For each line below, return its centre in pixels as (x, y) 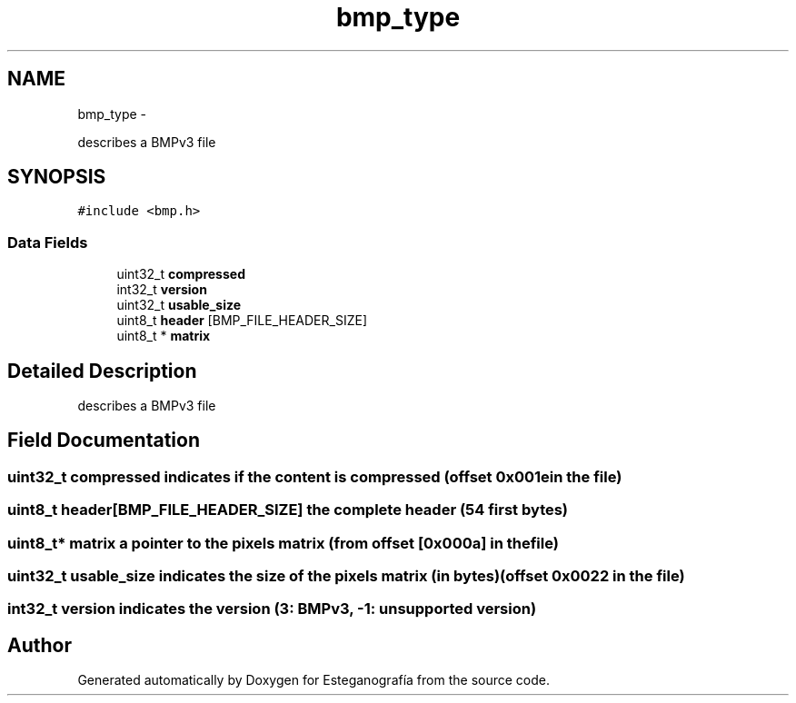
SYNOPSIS (57, 177)
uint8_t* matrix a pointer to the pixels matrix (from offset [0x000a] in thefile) (283, 543)
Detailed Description (102, 371)
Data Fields (48, 242)
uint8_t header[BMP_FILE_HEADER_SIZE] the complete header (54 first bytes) (288, 510)
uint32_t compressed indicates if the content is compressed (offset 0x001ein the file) (315, 476)
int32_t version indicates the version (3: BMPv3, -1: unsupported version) (272, 609)
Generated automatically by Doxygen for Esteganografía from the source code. (314, 680)
